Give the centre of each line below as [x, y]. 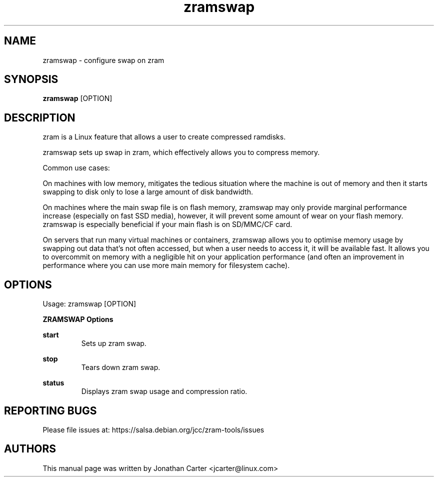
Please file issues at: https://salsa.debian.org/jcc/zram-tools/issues [153, 429]
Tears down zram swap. [121, 367]
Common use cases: [76, 168]
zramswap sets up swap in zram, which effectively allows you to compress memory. [181, 152]
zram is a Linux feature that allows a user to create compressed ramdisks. [164, 137]
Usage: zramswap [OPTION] [89, 304]
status [53, 383]
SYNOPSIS [31, 79]
